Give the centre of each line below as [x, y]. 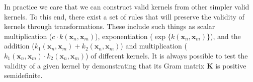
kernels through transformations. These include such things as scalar [110, 26]
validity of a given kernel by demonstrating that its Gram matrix [104, 65]
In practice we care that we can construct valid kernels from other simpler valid [127, 6]
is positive [231, 65]
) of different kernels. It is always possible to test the [167, 55]
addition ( [19, 46]
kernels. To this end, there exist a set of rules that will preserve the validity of [124, 16]
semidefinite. [23, 75]
